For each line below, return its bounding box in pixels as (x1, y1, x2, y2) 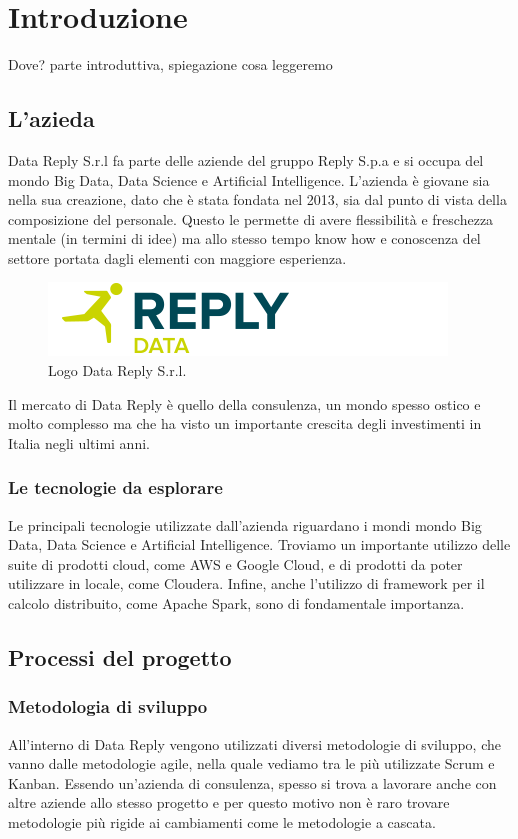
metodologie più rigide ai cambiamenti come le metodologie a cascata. (8, 812, 436, 833)
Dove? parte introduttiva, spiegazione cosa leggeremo (8, 54, 333, 75)
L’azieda (8, 103, 95, 134)
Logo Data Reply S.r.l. (48, 360, 187, 381)
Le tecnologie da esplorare (8, 475, 223, 500)
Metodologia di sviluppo (8, 694, 208, 719)
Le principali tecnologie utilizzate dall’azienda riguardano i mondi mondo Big (8, 514, 482, 535)
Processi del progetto (8, 642, 232, 673)
